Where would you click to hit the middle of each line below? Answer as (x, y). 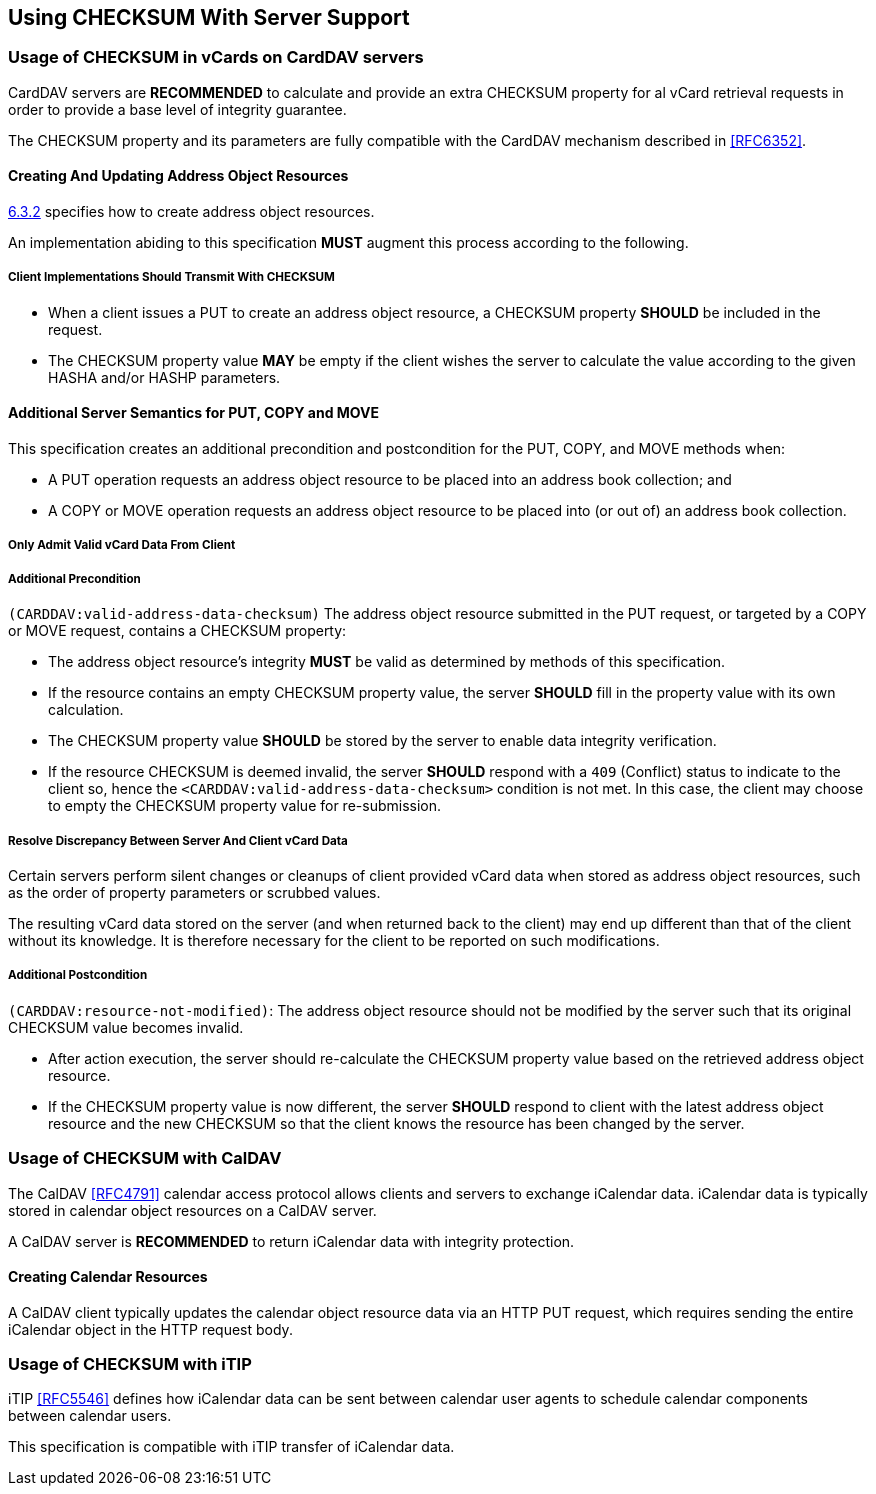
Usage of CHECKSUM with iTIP (130, 1364)
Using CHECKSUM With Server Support (209, 17)
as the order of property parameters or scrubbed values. (194, 892)
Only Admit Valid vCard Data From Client (122, 545)
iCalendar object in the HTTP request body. (150, 1329)
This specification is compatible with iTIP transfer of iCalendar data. (231, 1447)
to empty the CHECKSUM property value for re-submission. (245, 806)
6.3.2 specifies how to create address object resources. (191, 212)
